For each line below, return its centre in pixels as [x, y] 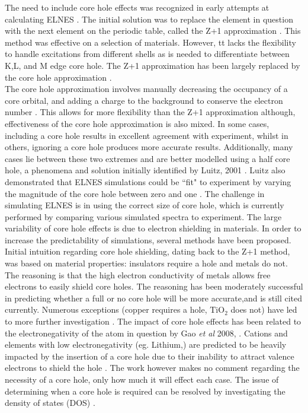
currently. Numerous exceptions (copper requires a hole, [106, 309]
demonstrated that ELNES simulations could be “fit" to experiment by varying [148, 181]
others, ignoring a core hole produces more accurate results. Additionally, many [149, 147]
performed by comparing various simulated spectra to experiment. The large [143, 216]
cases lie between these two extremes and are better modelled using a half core [147, 158]
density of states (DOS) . [50, 403]
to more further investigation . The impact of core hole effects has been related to [153, 321]
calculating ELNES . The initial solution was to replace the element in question [149, 19]
